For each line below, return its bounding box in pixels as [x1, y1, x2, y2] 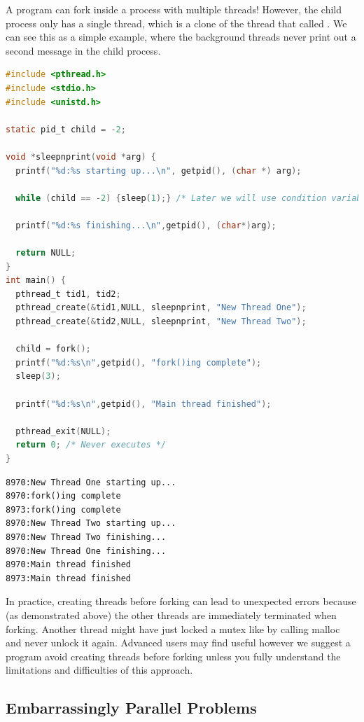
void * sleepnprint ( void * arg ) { [6, 151, 156, 162]
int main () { [6, 275, 66, 286]
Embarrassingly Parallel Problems [6, 697, 257, 718]
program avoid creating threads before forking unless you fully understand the [6, 648, 341, 663]
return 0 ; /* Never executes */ [15, 440, 167, 450]
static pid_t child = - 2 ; [6, 124, 126, 134]
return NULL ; [15, 248, 76, 258]
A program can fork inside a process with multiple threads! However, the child [6, 2, 342, 16]
